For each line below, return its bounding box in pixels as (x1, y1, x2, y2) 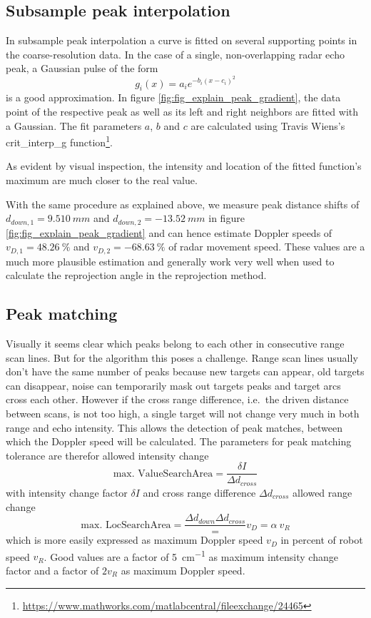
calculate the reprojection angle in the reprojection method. (6, 268, 267, 283)
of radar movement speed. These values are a (168, 239, 365, 254)
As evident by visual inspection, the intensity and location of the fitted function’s (6, 158, 362, 173)
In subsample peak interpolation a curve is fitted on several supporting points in (6, 33, 357, 48)
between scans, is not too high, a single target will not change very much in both (6, 406, 360, 421)
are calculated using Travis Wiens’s (190, 118, 345, 133)
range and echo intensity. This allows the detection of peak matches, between (6, 420, 343, 435)
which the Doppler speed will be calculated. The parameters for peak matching (6, 434, 352, 449)
